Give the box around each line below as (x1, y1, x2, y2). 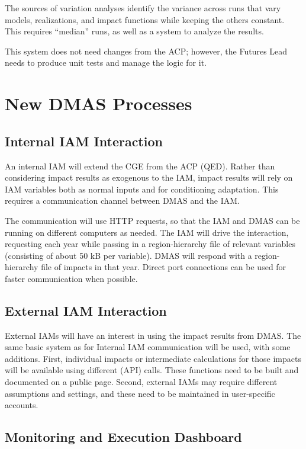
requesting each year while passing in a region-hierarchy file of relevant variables (5, 238, 295, 250)
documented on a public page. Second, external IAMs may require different (5, 376, 278, 388)
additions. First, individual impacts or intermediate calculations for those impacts (5, 352, 301, 364)
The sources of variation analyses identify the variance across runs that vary (5, 2, 281, 14)
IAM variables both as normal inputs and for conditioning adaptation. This (5, 182, 279, 195)
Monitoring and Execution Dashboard (5, 428, 242, 446)
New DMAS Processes (5, 91, 192, 116)
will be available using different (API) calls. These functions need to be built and (5, 364, 299, 376)
